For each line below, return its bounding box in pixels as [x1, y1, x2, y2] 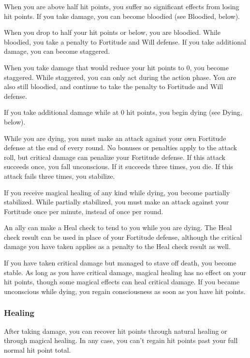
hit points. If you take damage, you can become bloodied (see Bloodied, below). [4, 11, 240, 21]
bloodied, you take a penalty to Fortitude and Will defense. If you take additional [4, 36, 246, 47]
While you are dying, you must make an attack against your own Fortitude [4, 133, 226, 143]
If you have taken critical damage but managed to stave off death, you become [4, 258, 236, 268]
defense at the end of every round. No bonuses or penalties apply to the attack [4, 142, 237, 153]
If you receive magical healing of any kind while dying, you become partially [4, 187, 230, 197]
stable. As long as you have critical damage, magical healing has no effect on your [4, 267, 246, 277]
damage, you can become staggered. [4, 46, 110, 56]
